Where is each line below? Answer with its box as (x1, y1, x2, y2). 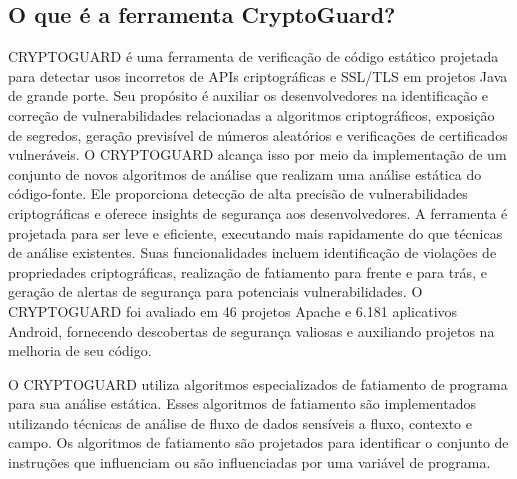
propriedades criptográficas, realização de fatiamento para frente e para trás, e (8, 261, 487, 282)
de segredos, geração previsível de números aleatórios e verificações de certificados (8, 124, 508, 145)
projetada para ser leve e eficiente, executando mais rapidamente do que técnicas (8, 222, 503, 243)
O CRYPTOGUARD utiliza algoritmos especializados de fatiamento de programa (8, 373, 508, 394)
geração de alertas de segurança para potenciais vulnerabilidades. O (8, 281, 423, 302)
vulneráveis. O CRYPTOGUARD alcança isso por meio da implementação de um (8, 144, 507, 165)
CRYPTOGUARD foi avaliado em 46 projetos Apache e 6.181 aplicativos (8, 300, 458, 321)
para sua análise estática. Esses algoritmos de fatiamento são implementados (8, 393, 476, 414)
